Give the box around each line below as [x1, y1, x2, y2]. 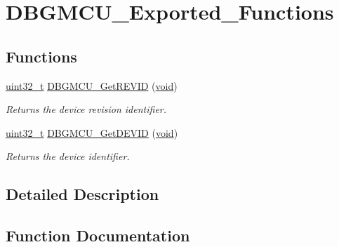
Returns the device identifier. [6, 149, 130, 163]
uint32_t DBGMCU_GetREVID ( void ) [6, 78, 178, 93]
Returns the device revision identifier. [6, 102, 167, 116]
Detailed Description [6, 183, 159, 205]
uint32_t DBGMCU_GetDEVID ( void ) [6, 125, 178, 140]
